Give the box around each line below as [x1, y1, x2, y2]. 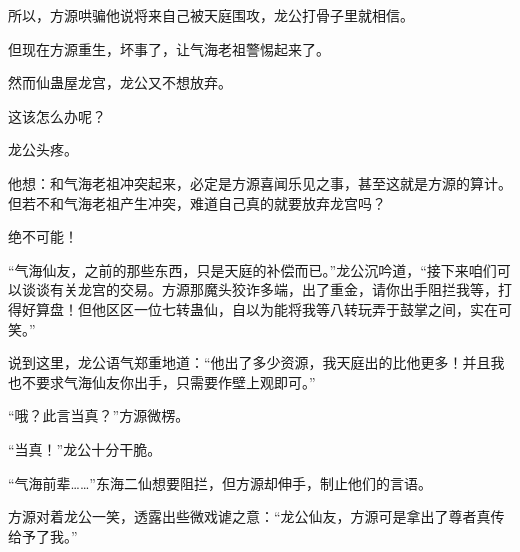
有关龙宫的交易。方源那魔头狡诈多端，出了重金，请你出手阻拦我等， [49, 279, 498, 300]
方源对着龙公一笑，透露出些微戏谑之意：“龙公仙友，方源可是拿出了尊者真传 [8, 506, 505, 527]
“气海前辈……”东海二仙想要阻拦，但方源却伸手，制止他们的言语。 [8, 472, 432, 493]
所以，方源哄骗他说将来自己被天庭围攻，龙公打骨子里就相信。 [8, 5, 414, 25]
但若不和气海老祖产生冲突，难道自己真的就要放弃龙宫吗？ [8, 192, 386, 213]
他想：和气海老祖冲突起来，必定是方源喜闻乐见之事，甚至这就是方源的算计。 [8, 172, 512, 193]
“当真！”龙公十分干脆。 [8, 438, 162, 459]
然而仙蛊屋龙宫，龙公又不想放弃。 [8, 72, 232, 93]
